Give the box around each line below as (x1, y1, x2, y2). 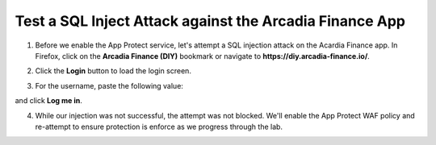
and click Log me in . (15, 96, 82, 106)
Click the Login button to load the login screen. (35, 66, 191, 76)
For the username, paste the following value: (35, 81, 183, 90)
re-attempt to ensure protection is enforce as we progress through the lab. (35, 122, 283, 131)
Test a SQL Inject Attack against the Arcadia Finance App (15, 12, 405, 30)
